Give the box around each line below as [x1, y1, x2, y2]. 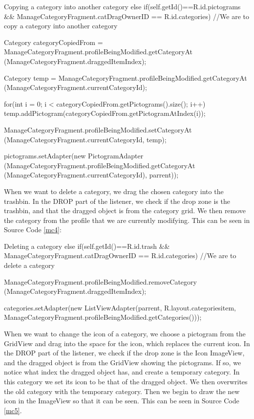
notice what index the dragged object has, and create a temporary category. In [4, 367, 240, 377]
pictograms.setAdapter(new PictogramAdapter [4, 151, 144, 161]
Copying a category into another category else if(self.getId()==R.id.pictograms [4, 1, 241, 11]
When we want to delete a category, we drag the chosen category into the [4, 186, 224, 196]
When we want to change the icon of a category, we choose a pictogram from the [4, 329, 246, 339]
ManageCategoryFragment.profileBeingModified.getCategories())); [4, 312, 202, 322]
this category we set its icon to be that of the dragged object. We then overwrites [4, 376, 248, 386]
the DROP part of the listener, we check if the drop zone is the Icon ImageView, [4, 348, 245, 358]
